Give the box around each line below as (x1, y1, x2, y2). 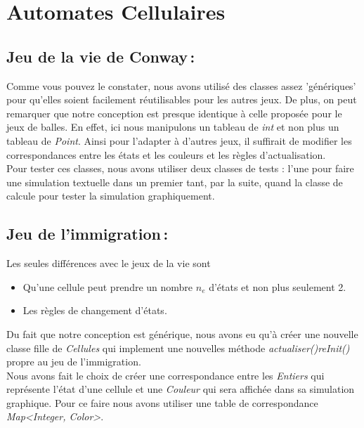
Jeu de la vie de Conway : (6, 45, 195, 67)
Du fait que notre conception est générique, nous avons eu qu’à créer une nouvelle (6, 326, 358, 341)
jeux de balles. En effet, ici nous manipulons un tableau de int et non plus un (6, 119, 339, 134)
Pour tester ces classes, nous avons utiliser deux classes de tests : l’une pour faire (6, 161, 354, 176)
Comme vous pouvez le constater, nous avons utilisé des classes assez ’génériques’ (6, 78, 356, 93)
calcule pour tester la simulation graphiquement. (6, 188, 215, 203)
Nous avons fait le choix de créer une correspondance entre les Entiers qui (6, 368, 325, 382)
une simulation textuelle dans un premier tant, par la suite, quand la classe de (6, 174, 343, 189)
